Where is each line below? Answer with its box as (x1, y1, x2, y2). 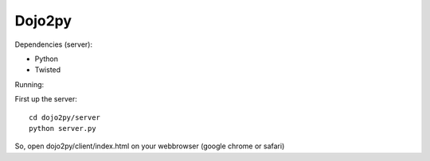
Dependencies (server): (14, 40, 93, 49)
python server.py (29, 124, 96, 132)
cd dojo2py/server (29, 113, 101, 122)
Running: (14, 79, 45, 89)
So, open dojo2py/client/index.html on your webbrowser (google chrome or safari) (14, 141, 285, 151)
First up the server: (14, 94, 77, 104)
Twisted (34, 65, 61, 75)
